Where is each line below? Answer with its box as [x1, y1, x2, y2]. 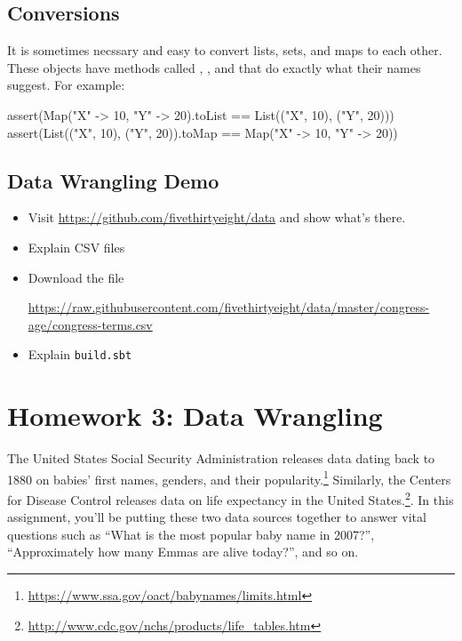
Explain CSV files [28, 237, 125, 256]
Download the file [28, 268, 124, 286]
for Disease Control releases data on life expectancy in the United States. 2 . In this [7, 487, 454, 509]
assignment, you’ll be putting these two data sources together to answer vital [7, 508, 426, 526]
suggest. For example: [7, 76, 125, 94]
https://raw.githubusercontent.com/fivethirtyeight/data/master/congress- [28, 298, 430, 316]
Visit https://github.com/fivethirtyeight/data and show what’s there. [28, 208, 406, 227]
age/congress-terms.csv [28, 315, 153, 333]
